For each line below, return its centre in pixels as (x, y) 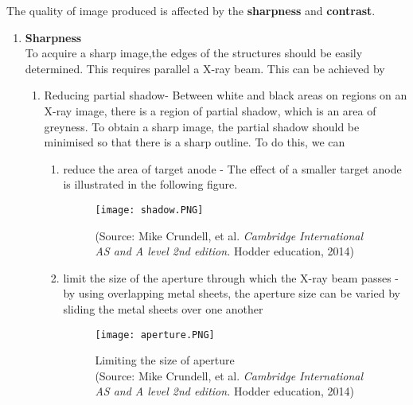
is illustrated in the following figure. (150, 184)
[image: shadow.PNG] (149, 210)
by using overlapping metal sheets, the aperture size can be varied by (232, 293)
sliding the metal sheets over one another (163, 308)
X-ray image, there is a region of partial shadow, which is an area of (210, 110)
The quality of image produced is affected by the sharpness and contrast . (191, 10)
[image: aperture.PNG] (155, 335)
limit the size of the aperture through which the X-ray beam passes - (231, 277)
